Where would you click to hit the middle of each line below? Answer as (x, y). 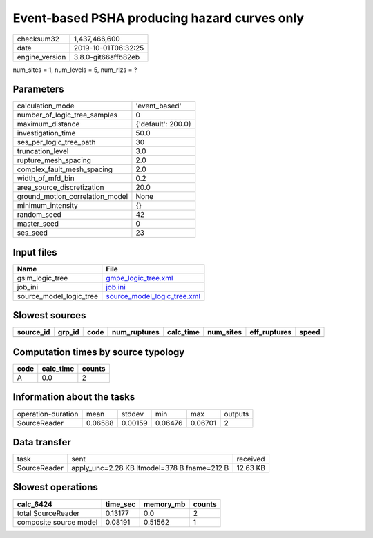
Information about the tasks (74, 397)
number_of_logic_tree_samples (67, 115)
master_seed (38, 224)
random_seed (39, 215)
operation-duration (48, 414)
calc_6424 (35, 504)
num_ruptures (135, 332)
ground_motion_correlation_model (73, 197)
